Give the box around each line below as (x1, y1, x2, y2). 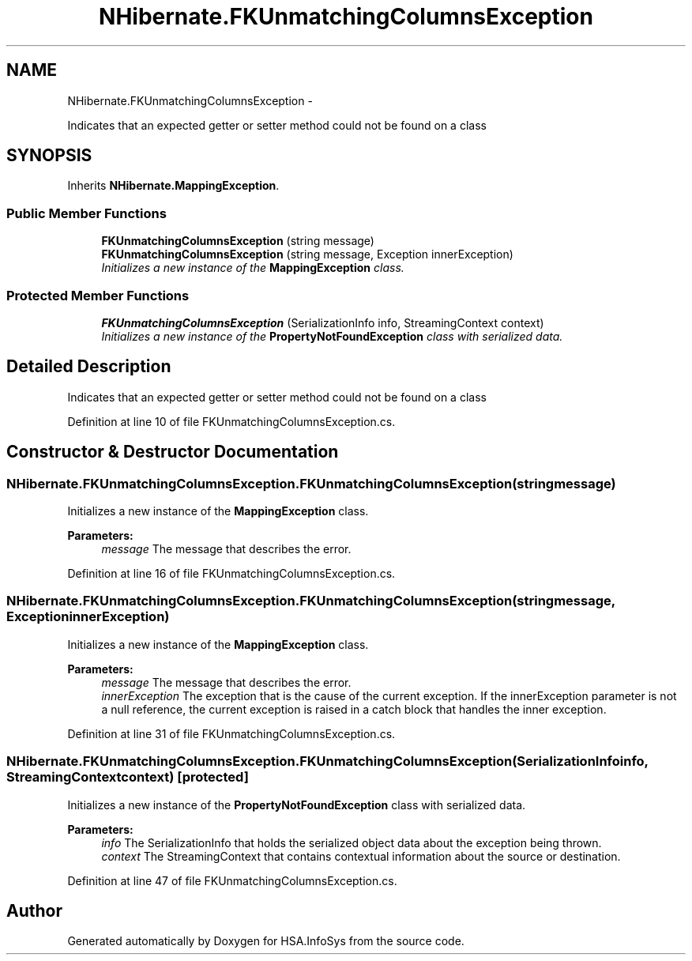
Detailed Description (6, 356, 171, 377)
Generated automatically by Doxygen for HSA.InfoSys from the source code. (67, 934, 464, 948)
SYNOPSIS (6, 145, 92, 166)
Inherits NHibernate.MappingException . (67, 179, 280, 193)
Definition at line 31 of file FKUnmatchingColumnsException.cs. (67, 726, 396, 741)
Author (6, 900, 62, 921)
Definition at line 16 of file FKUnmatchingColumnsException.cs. (67, 567, 396, 580)
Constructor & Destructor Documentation (6, 442, 339, 462)
